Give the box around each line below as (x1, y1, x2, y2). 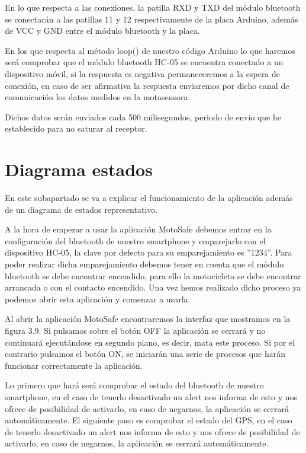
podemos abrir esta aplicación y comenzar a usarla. (5, 292, 191, 305)
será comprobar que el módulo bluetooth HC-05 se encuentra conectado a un (5, 56, 284, 68)
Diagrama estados (5, 157, 153, 181)
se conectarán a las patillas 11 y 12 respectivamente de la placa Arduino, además (5, 12, 298, 25)
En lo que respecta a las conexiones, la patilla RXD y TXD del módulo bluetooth (5, 1, 301, 13)
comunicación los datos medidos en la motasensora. (5, 91, 191, 103)
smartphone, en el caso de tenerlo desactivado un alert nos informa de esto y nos (5, 390, 298, 403)
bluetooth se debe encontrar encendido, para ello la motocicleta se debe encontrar (5, 269, 301, 282)
